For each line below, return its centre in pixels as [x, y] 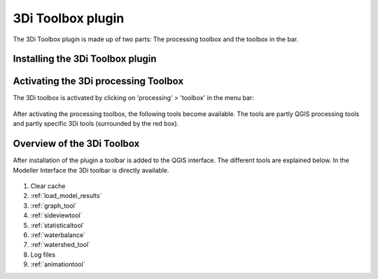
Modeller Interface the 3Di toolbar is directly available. [91, 170]
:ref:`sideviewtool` [56, 215]
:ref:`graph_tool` [54, 206]
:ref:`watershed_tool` [61, 245]
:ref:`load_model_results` [66, 196]
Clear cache [48, 186]
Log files [43, 255]
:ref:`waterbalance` [58, 235]
